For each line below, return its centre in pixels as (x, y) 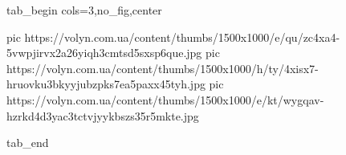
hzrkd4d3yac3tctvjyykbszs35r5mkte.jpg (103, 115)
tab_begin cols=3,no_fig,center (84, 10)
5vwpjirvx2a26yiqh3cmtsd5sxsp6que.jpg (104, 53)
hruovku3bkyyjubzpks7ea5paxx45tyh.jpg (106, 84)
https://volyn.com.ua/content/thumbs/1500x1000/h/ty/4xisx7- (163, 68)
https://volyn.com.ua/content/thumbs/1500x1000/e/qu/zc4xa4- (182, 37)
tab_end (28, 143)
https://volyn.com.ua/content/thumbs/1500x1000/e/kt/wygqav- (165, 99)
